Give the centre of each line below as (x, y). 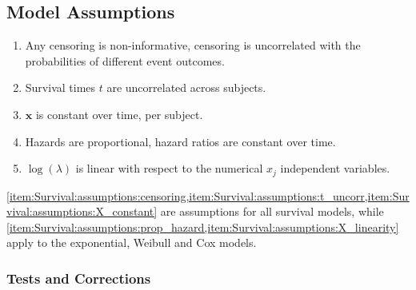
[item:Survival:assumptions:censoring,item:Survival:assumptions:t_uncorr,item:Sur (208, 195)
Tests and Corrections (79, 278)
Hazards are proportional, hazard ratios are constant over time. (180, 141)
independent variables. (335, 168)
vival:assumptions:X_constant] (82, 211)
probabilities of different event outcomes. (125, 60)
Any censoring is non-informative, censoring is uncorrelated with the (193, 45)
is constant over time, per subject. (119, 114)
